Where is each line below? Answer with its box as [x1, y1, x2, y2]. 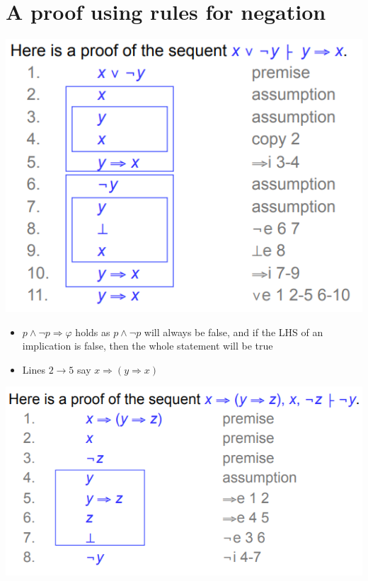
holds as [75, 324, 110, 339]
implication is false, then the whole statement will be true [22, 338, 273, 353]
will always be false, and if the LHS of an [144, 324, 323, 339]
